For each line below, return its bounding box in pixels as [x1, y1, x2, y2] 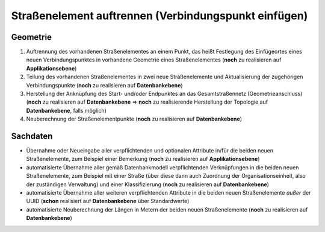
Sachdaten [11, 131, 53, 141]
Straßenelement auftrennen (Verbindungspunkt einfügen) [11, 9, 308, 22]
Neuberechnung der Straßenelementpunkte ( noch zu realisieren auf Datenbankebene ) [26, 115, 243, 123]
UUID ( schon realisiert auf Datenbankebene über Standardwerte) [26, 198, 190, 205]
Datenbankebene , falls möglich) [26, 107, 107, 114]
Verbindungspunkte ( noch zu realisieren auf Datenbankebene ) [26, 81, 183, 89]
